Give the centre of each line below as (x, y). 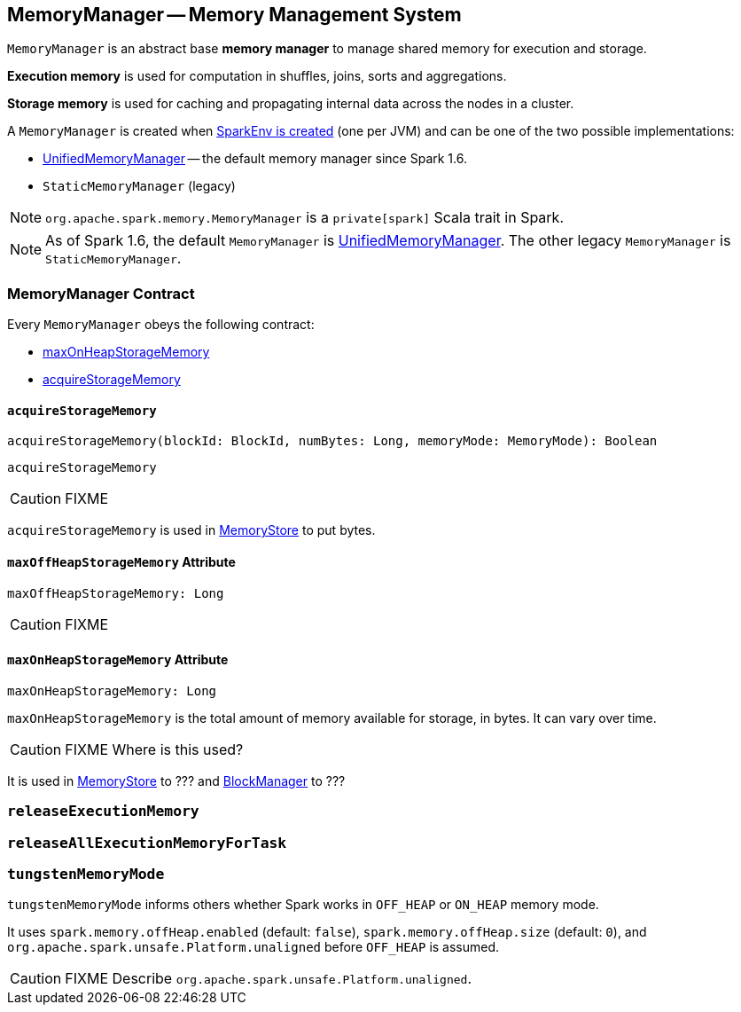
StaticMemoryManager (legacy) (139, 186)
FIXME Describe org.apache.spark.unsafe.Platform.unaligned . (269, 979)
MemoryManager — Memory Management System (234, 15)
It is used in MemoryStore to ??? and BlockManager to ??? (176, 781)
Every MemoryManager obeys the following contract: (161, 325)
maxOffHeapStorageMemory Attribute (121, 562)
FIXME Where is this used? (154, 749)
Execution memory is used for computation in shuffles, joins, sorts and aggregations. (257, 76)
